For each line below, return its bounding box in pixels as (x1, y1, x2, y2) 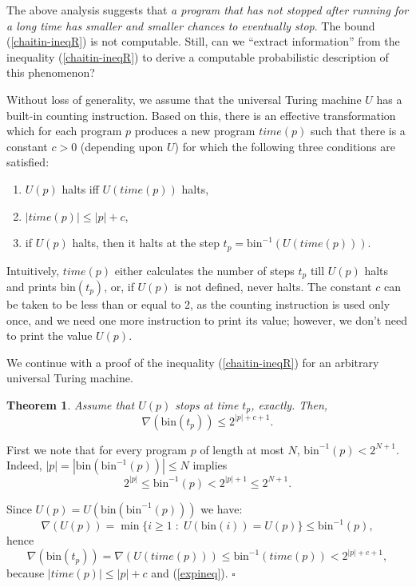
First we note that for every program (6, 441, 188, 457)
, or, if (104, 278, 134, 295)
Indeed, (6, 457, 42, 473)
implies (192, 457, 228, 473)
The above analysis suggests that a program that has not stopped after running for (6, 2, 409, 18)
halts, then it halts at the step (72, 234, 220, 251)
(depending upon (80, 138, 164, 154)
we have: (200, 500, 243, 517)
